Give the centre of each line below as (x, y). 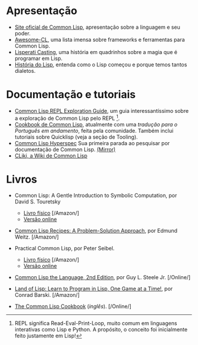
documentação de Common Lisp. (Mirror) (65, 149)
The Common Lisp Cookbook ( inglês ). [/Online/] (73, 306)
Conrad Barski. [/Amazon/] (47, 295)
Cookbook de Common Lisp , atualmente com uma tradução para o (96, 124)
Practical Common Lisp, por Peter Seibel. (65, 249)
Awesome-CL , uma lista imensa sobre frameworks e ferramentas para (100, 39)
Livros (22, 179)
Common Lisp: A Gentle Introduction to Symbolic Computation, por (96, 196)
